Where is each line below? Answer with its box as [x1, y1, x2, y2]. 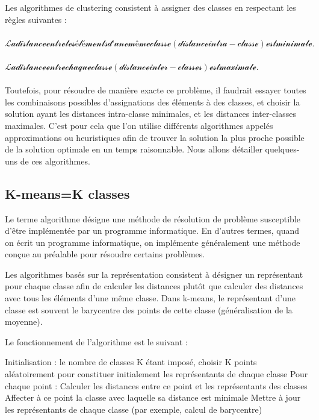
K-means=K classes [5, 184, 130, 202]
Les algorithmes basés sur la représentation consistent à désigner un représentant [5, 268, 303, 280]
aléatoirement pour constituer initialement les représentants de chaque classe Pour [5, 368, 308, 380]
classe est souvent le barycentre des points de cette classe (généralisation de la [5, 303, 293, 316]
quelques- [265, 143, 300, 155]
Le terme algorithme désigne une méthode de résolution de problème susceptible [5, 212, 301, 225]
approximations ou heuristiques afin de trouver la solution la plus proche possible [5, 131, 305, 143]
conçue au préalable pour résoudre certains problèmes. [5, 248, 205, 260]
